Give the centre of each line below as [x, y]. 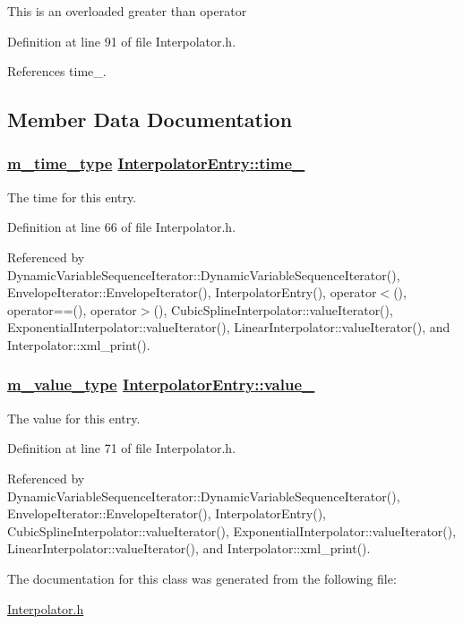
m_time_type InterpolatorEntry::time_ [156, 163]
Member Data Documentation [150, 120]
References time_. [57, 71]
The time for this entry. [72, 197]
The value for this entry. [74, 418]
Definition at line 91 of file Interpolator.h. [122, 41]
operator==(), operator [72, 309]
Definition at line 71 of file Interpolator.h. [122, 448]
